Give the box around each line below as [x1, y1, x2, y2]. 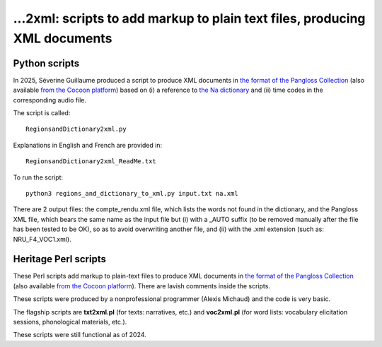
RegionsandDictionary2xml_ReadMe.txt [25, 158, 157, 165]
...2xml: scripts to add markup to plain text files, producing [13, 11, 366, 26]
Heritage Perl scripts [13, 253, 106, 265]
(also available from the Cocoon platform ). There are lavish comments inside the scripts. [13, 281, 270, 290]
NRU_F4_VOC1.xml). [13, 235, 71, 243]
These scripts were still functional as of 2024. [13, 331, 146, 339]
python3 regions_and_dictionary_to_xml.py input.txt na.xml [25, 189, 238, 197]
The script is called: [13, 109, 71, 117]
